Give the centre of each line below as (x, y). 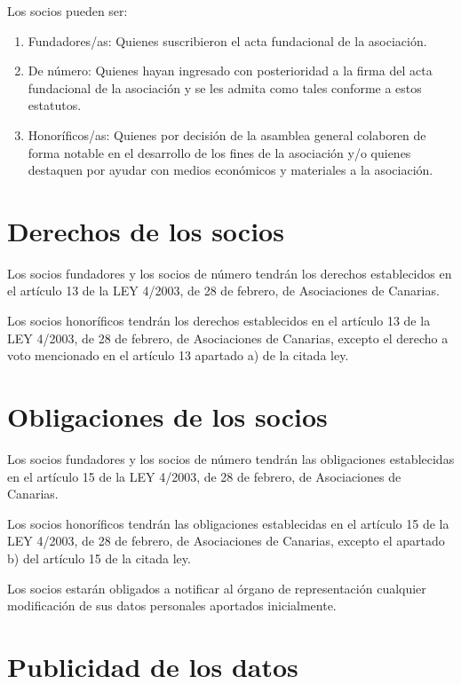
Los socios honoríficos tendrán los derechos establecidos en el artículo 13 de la (219, 321)
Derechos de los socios (146, 230)
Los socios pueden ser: (68, 11)
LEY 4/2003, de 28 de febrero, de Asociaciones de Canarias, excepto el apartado (226, 541)
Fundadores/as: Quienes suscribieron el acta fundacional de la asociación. (227, 40)
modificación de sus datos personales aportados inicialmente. (172, 605)
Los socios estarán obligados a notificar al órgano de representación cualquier (217, 588)
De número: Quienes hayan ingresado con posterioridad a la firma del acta (230, 71)
